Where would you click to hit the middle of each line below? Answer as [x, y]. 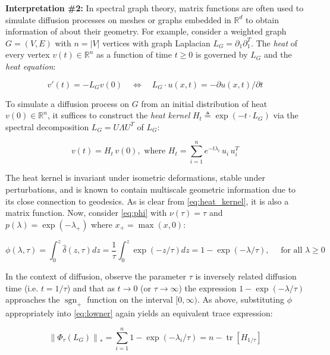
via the [286, 115]
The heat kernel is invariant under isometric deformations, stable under [135, 177]
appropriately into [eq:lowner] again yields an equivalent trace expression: [139, 313]
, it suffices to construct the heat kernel [119, 115]
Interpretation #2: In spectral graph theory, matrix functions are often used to [155, 8]
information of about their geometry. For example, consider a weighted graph [146, 31]
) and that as [91, 288]
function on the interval [130, 299]
